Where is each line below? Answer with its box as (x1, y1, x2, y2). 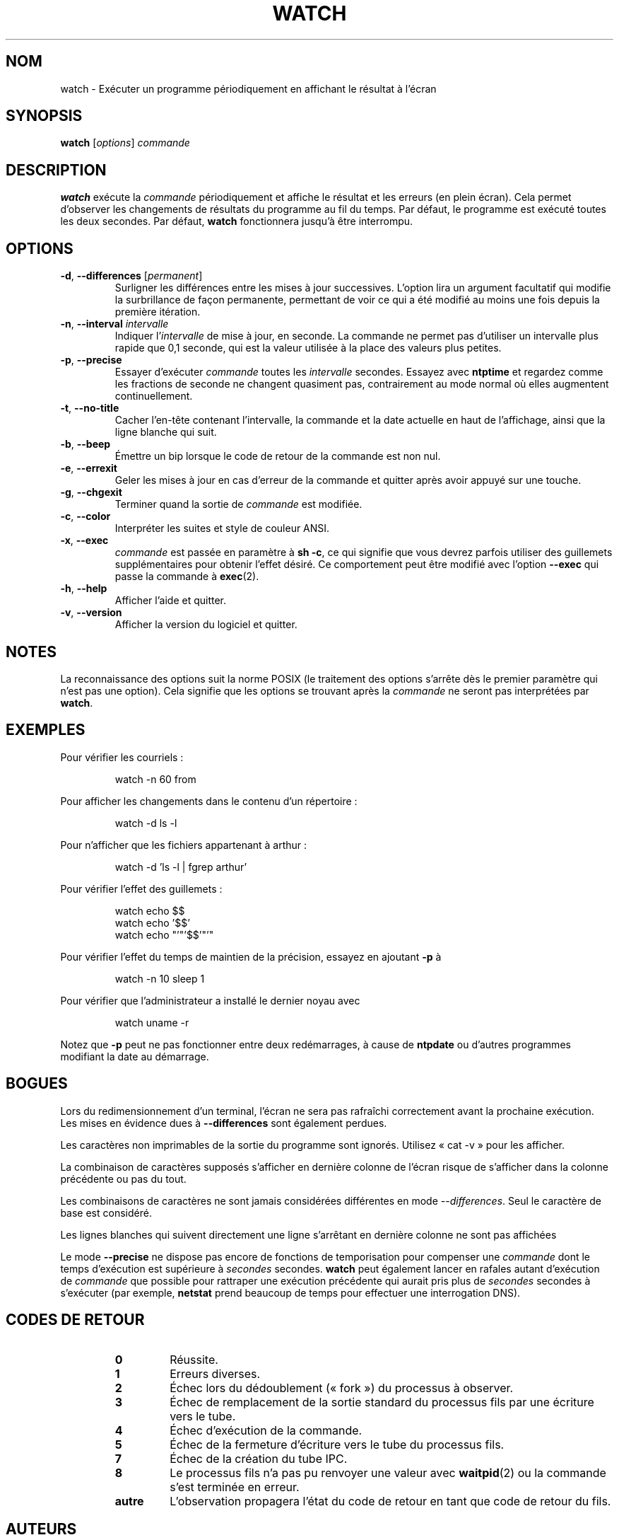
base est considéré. (60, 1206, 152, 1219)
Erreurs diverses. (170, 1366, 261, 1381)
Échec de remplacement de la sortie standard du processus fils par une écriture (170, 1394, 594, 1409)
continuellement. (114, 390, 193, 403)
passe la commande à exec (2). (114, 570, 259, 583)
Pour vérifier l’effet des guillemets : (60, 882, 223, 895)
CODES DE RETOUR (6, 1311, 145, 1329)
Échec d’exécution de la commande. (170, 1423, 362, 1437)
